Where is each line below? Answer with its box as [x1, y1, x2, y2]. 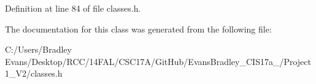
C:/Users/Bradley [5, 43, 72, 56]
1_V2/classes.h [5, 67, 63, 80]
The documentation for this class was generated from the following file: [5, 22, 272, 35]
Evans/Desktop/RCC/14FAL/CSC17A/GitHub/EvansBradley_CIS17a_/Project [5, 55, 311, 67]
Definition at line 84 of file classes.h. [5, 2, 141, 14]
